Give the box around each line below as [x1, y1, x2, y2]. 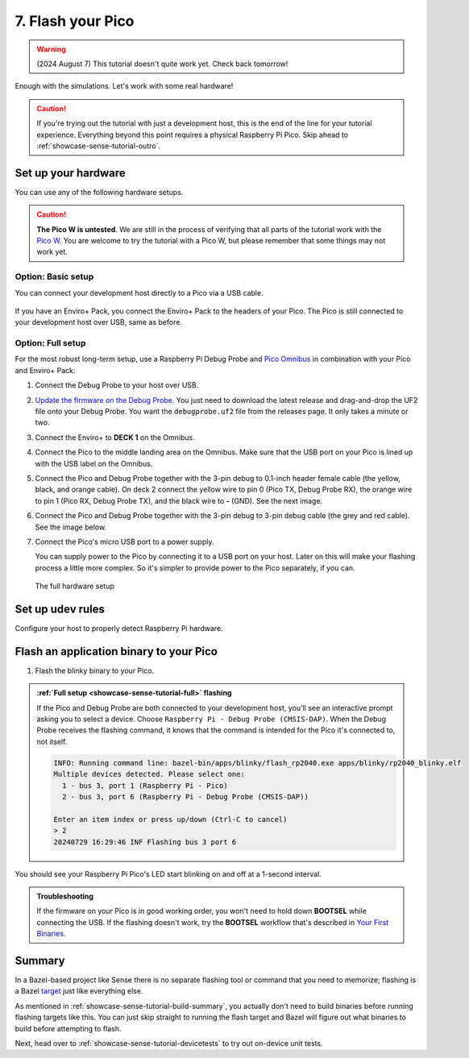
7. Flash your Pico [15, 12, 135, 30]
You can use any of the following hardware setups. [15, 187, 184, 197]
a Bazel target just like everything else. [15, 986, 143, 996]
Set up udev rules [15, 602, 105, 616]
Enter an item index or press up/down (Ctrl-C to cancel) [53, 815, 288, 824]
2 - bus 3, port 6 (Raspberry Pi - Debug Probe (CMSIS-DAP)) [61, 792, 309, 801]
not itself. [36, 736, 68, 746]
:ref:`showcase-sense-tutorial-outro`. [36, 141, 161, 151]
